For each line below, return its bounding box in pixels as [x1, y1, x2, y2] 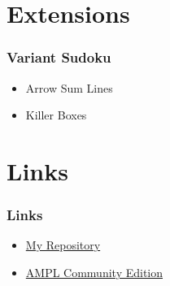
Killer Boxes [25, 106, 87, 123]
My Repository [25, 236, 101, 253]
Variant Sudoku [7, 47, 111, 67]
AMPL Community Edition [25, 263, 163, 280]
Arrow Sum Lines [25, 79, 113, 96]
